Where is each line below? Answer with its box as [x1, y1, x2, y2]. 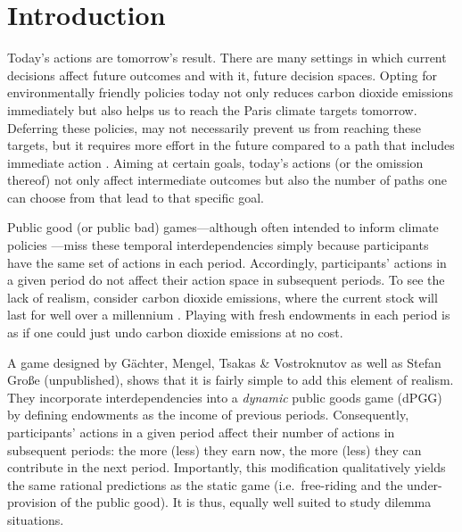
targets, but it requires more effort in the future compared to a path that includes [7, 136, 455, 154]
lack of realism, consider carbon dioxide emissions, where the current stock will [7, 287, 438, 306]
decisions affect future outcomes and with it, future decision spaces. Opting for [7, 65, 438, 84]
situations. [7, 510, 64, 528]
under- [407, 475, 442, 494]
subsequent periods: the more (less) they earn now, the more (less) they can [7, 440, 422, 459]
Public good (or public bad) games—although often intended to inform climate [7, 218, 439, 237]
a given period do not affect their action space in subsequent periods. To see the [7, 270, 445, 289]
